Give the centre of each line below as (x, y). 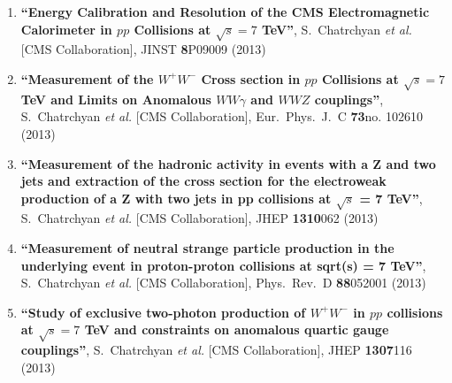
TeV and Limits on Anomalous (116, 99)
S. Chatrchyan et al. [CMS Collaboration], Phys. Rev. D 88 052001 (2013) (223, 283)
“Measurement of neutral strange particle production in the (207, 248)
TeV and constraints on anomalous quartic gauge (237, 329)
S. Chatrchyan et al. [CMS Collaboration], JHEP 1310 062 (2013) (199, 218)
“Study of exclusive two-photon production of (163, 312)
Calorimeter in (66, 29)
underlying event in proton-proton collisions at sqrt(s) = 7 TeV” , (223, 265)
